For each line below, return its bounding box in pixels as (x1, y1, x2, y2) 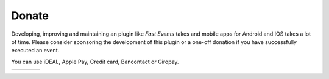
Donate (11, 9, 49, 22)
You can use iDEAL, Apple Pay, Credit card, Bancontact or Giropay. (11, 58, 179, 65)
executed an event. (11, 47, 60, 54)
